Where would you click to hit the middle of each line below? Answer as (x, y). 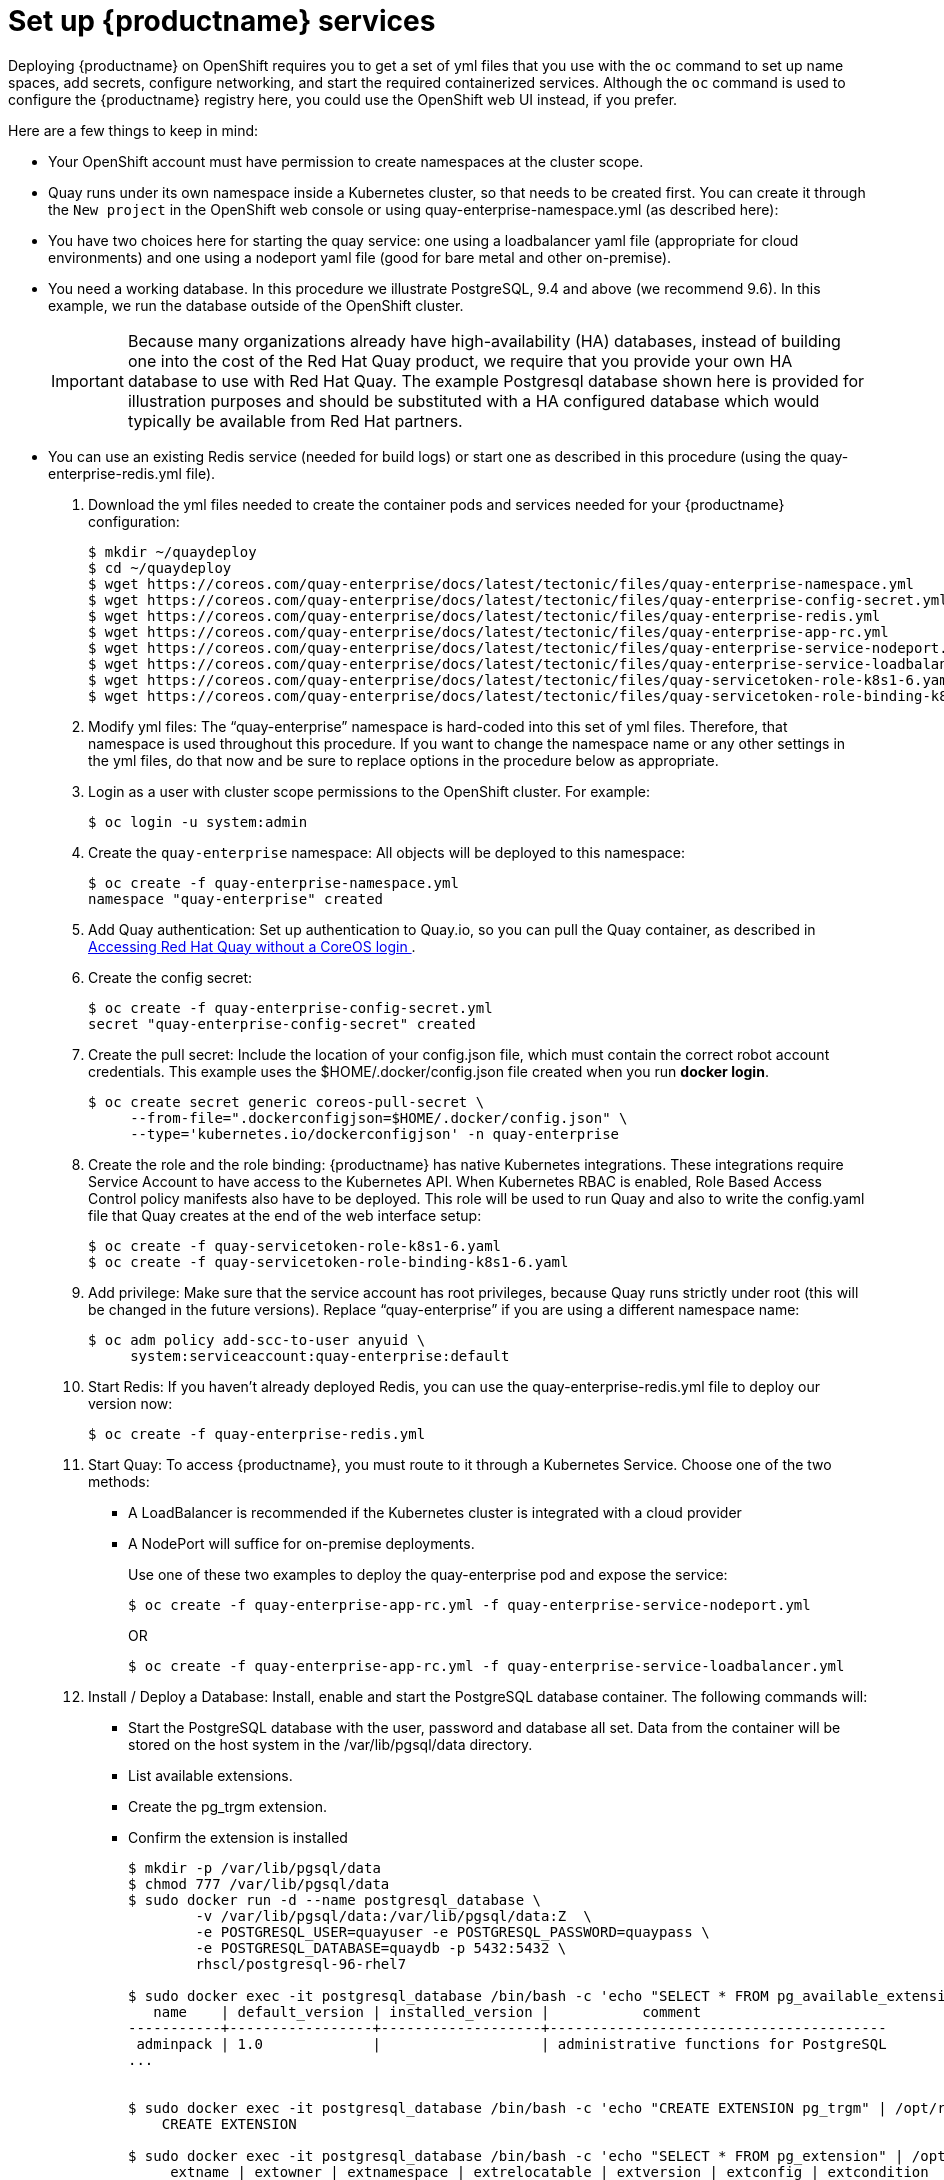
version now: (130, 1403)
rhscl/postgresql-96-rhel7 (301, 1963)
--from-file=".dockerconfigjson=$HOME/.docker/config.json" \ (379, 1117)
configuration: (134, 521)
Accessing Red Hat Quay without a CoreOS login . (252, 946)
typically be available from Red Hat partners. (295, 420)
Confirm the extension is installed (238, 1837)
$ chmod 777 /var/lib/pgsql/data (259, 1883)
